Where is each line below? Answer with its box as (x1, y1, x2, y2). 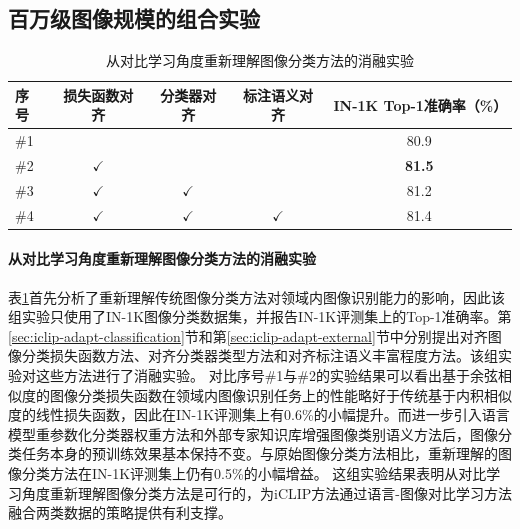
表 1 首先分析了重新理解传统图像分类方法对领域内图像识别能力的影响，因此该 (8, 286, 505, 307)
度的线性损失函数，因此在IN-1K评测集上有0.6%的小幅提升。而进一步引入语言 (8, 404, 510, 425)
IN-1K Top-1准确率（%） (333, 94, 508, 115)
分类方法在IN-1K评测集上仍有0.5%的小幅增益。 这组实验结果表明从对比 (21, 463, 487, 483)
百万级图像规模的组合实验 (8, 3, 260, 34)
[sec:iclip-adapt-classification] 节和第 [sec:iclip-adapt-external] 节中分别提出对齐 (8, 325, 488, 346)
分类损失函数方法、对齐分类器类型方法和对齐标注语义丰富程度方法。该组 (21, 345, 498, 366)
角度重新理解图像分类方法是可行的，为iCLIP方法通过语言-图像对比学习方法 (21, 482, 512, 503)
